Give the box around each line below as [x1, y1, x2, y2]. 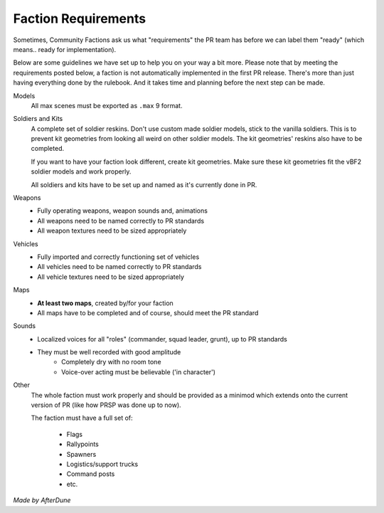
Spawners [66, 450, 97, 458]
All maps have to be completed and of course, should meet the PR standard [37, 308, 259, 317]
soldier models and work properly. [31, 167, 132, 176]
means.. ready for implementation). [13, 45, 117, 53]
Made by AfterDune [13, 496, 71, 504]
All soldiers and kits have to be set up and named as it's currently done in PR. [31, 180, 257, 189]
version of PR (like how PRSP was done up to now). [31, 401, 181, 409]
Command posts [66, 470, 115, 478]
